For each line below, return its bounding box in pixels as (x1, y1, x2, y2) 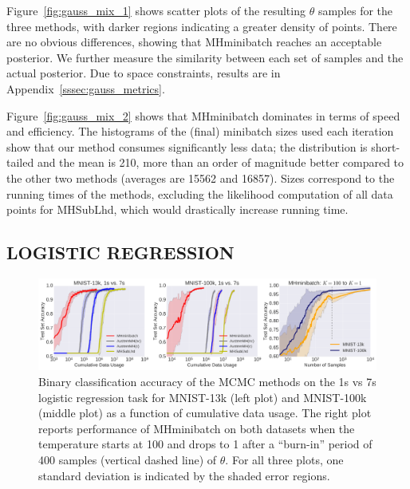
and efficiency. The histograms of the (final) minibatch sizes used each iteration (6, 123, 394, 140)
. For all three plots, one (225, 452, 344, 467)
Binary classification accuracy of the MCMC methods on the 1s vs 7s (38, 373, 376, 390)
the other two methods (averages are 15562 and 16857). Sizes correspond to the (6, 169, 395, 186)
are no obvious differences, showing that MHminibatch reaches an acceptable (6, 34, 382, 50)
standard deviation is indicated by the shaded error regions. (38, 467, 330, 483)
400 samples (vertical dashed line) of (38, 452, 217, 467)
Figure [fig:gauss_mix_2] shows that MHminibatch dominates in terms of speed (6, 107, 400, 124)
